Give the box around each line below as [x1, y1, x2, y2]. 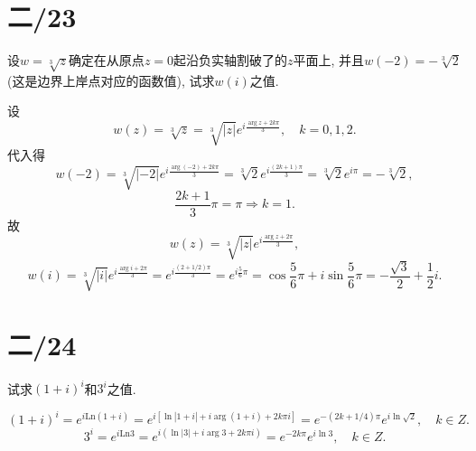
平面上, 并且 [293, 51, 365, 70]
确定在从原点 [68, 51, 145, 70]
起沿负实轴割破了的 [173, 51, 288, 70]
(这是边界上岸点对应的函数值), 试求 [7, 70, 215, 89]
